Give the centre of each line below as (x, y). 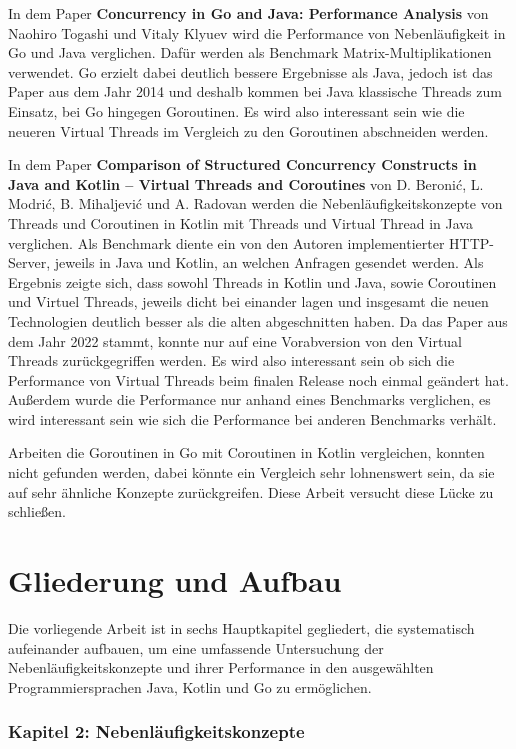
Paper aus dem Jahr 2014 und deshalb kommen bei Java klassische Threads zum (255, 91)
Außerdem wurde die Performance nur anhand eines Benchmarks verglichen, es (249, 399)
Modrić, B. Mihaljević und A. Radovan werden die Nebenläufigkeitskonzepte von (255, 203)
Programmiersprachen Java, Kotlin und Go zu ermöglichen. (190, 686)
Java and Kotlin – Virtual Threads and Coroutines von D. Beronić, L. (246, 183)
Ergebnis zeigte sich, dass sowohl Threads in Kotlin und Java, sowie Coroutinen (252, 281)
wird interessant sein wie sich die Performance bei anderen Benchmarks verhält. (252, 418)
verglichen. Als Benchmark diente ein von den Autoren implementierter (226, 242)
